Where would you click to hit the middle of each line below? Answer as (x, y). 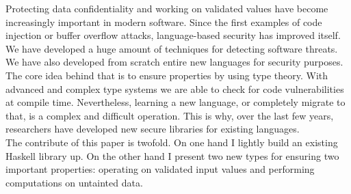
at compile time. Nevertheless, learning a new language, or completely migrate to (175, 102)
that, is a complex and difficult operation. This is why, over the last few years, (170, 115)
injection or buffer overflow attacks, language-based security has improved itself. (173, 35)
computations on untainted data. (74, 182)
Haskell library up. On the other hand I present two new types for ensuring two (172, 155)
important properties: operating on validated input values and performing (160, 169)
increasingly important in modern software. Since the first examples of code (164, 22)
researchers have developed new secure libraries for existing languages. (153, 129)
